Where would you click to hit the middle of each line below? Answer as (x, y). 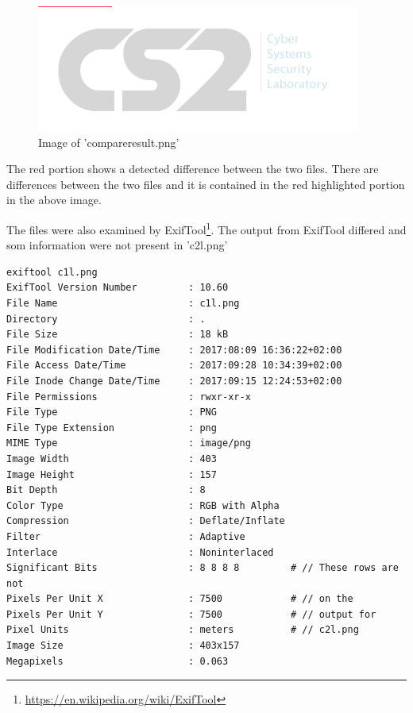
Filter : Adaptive (126, 536)
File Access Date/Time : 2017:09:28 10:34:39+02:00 (174, 366)
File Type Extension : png (112, 428)
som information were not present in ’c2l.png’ (117, 245)
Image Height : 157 (112, 474)
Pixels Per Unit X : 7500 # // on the (180, 599)
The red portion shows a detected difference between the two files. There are (193, 169)
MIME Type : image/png (129, 443)
